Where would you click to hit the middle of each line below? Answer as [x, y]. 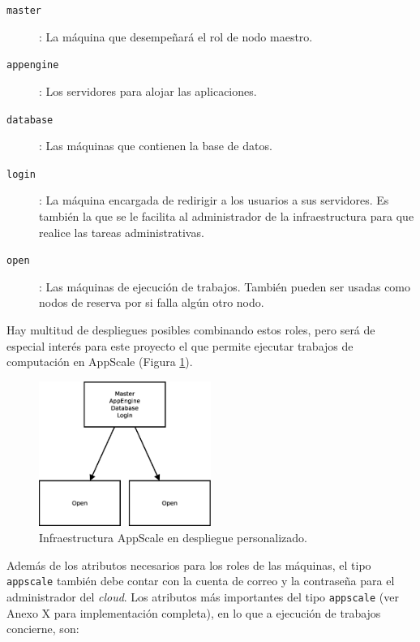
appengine [33, 65]
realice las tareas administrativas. [122, 232]
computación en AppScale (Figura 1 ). [100, 362]
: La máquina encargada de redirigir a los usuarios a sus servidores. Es [214, 200]
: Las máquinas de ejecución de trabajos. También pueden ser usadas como [225, 286]
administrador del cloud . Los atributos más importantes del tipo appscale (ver [203, 596]
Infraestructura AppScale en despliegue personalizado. [173, 538]
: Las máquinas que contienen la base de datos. [156, 146]
